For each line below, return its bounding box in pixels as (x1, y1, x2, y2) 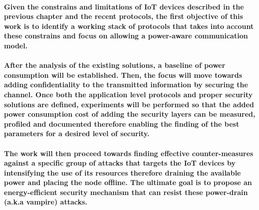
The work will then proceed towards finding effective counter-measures (4, 148, 254, 158)
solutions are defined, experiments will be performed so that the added (4, 99, 254, 109)
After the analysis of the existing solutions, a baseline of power (4, 60, 226, 70)
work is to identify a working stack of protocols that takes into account (4, 20, 254, 31)
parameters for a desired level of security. (4, 128, 150, 139)
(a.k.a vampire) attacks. (4, 197, 87, 207)
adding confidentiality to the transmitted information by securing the (4, 79, 248, 90)
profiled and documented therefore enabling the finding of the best (4, 118, 240, 129)
